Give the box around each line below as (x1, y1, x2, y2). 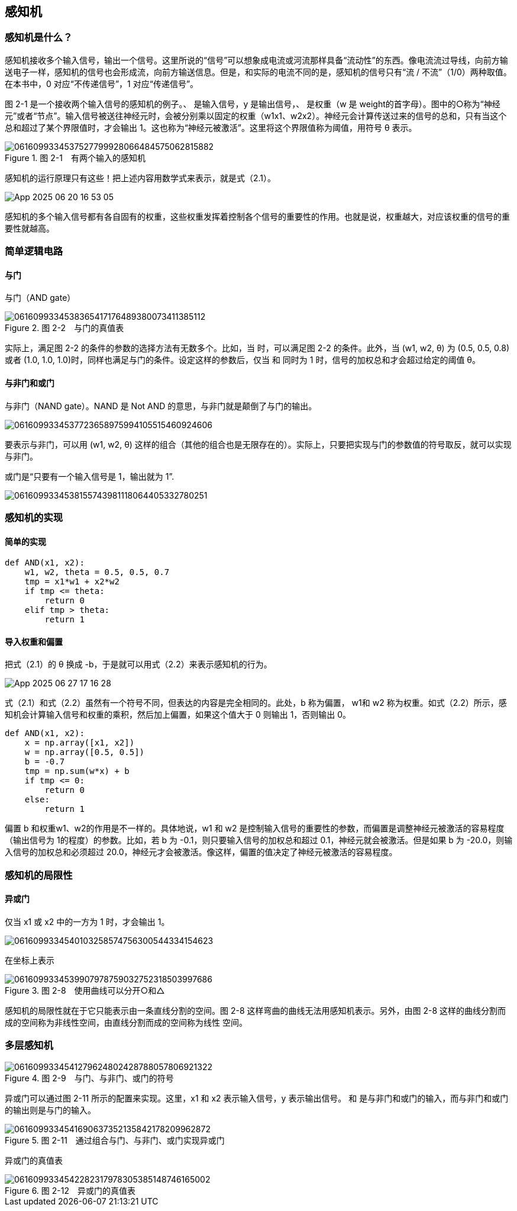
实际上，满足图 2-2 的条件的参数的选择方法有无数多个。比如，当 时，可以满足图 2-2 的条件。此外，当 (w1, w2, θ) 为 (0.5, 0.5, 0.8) (5, 343, 510, 354)
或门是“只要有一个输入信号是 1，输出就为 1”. (5, 471, 175, 481)
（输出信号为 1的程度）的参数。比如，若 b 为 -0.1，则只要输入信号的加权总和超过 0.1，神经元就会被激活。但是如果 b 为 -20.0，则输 (5, 835, 513, 846)
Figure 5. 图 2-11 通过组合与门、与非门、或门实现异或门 (5, 1135, 225, 1145)
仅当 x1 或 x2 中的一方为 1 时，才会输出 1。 (5, 917, 170, 927)
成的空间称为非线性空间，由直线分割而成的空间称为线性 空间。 (5, 1017, 247, 1028)
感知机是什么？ (5, 31, 73, 44)
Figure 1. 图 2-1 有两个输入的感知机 (5, 152, 146, 163)
